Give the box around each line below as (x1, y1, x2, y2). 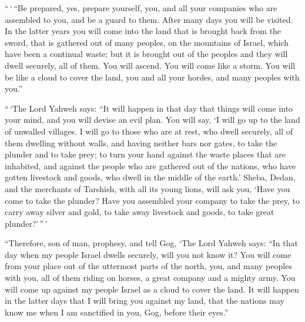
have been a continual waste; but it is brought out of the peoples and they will (5, 48, 288, 60)
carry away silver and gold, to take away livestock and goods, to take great (5, 206, 274, 218)
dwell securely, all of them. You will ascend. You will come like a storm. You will (5, 59, 296, 71)
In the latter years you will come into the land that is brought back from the (5, 25, 281, 37)
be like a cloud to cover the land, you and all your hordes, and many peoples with (5, 71, 300, 83)
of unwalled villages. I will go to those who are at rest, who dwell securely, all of (5, 125, 293, 137)
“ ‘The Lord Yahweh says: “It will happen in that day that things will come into (5, 102, 293, 114)
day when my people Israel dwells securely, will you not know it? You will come (5, 248, 291, 260)
